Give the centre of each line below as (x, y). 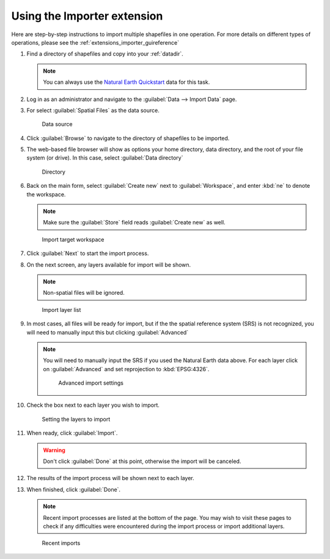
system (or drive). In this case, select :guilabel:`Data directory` (105, 158)
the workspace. (46, 194)
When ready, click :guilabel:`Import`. (72, 433)
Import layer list (61, 309)
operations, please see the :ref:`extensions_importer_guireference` (95, 42)
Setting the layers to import (76, 419)
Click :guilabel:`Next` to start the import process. (88, 253)
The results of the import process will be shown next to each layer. (111, 478)
